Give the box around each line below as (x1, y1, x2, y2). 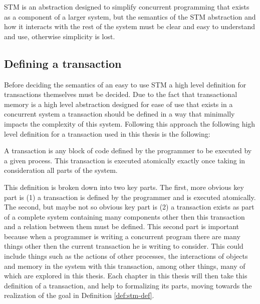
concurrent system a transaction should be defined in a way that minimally (4, 109, 235, 119)
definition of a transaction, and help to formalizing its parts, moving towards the (4, 280, 252, 290)
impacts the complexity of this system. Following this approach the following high (4, 118, 255, 129)
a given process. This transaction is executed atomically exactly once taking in (4, 155, 245, 165)
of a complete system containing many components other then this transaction (4, 211, 245, 222)
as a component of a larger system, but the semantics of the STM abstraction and (4, 11, 256, 22)
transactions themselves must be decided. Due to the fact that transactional (4, 89, 237, 99)
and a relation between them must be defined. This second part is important (4, 221, 239, 232)
